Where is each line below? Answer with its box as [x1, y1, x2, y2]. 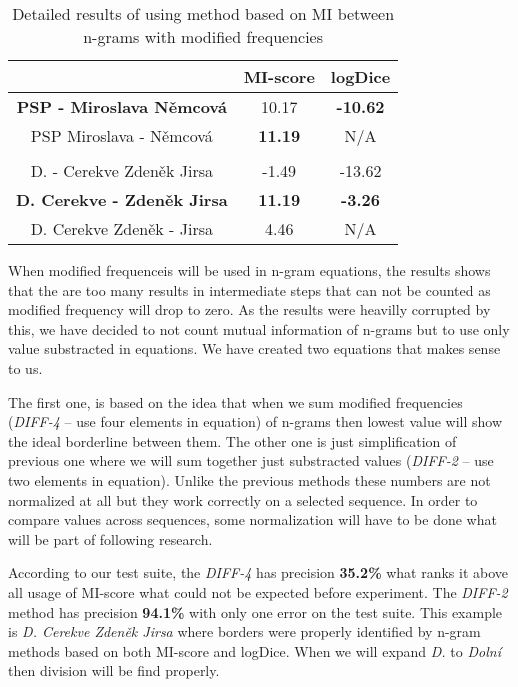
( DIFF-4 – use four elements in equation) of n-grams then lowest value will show [8, 411, 503, 432]
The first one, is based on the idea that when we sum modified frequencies [8, 391, 463, 412]
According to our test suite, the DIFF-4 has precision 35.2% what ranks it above [8, 562, 509, 583]
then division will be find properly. [8, 660, 220, 681]
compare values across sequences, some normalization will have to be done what [8, 509, 497, 530]
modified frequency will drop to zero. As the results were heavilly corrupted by [8, 299, 491, 320]
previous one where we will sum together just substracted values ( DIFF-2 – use [8, 450, 494, 471]
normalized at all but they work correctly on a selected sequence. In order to [8, 489, 478, 510]
